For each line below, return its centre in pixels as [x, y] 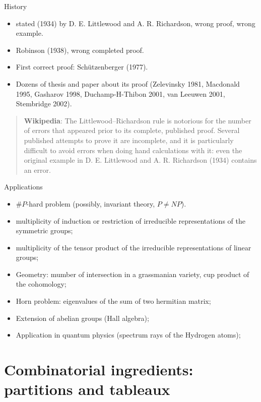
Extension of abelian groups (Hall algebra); [82, 318]
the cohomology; [41, 284]
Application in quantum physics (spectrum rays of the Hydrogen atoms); [128, 335]
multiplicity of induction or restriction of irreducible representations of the [130, 220]
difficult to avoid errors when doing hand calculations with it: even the [133, 150]
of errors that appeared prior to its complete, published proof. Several [132, 130]
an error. [37, 170]
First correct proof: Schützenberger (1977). [82, 67]
